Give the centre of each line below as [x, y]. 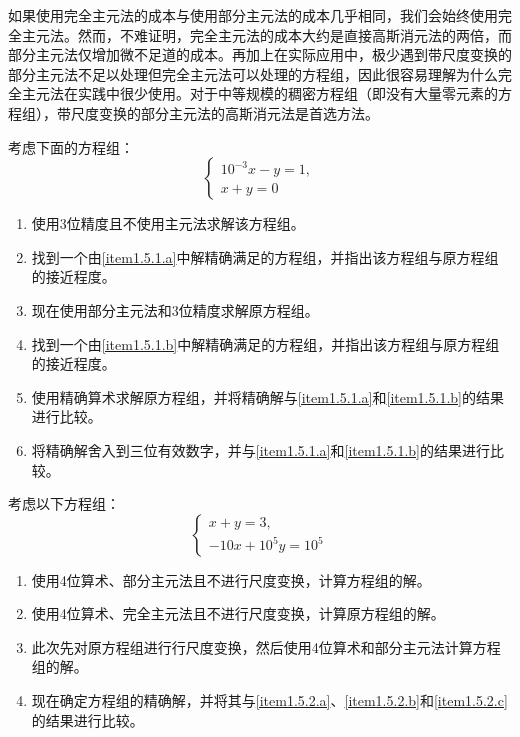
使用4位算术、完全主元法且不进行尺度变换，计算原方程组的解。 [238, 613]
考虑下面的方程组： [71, 146]
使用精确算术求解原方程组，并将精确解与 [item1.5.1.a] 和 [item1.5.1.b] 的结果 [267, 396]
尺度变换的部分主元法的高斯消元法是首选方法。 [224, 112]
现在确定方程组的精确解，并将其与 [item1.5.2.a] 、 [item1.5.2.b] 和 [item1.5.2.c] [269, 700]
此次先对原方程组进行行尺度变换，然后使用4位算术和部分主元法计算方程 [266, 646]
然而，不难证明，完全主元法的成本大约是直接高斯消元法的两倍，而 [294, 34]
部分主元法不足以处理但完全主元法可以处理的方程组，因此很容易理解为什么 [253, 73]
